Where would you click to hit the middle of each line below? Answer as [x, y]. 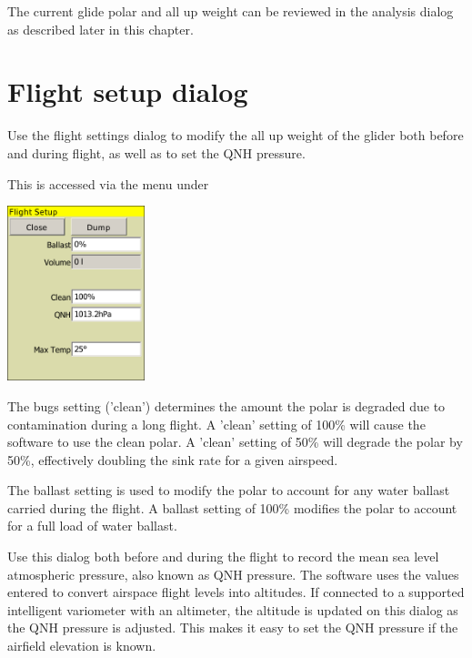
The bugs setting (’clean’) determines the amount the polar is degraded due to [226, 405]
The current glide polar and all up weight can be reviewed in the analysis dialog [231, 11]
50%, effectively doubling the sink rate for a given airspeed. [173, 459]
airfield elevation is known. [82, 646]
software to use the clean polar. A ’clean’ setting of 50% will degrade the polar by [235, 442]
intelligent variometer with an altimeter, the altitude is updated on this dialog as [233, 609]
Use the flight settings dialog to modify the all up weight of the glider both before [236, 135]
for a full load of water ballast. [92, 526]
